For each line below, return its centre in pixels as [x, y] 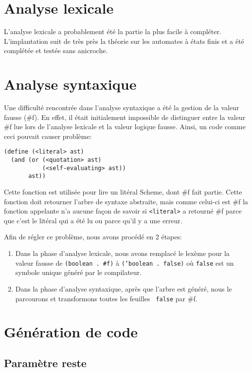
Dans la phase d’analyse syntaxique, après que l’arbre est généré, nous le [124, 288]
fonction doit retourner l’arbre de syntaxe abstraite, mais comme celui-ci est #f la [126, 201]
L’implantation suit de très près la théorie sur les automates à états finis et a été [124, 41]
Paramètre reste [45, 362]
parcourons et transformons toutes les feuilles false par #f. [106, 298]
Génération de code [71, 332]
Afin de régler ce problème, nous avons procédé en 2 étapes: [93, 237]
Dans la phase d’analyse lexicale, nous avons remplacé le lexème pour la [122, 253]
